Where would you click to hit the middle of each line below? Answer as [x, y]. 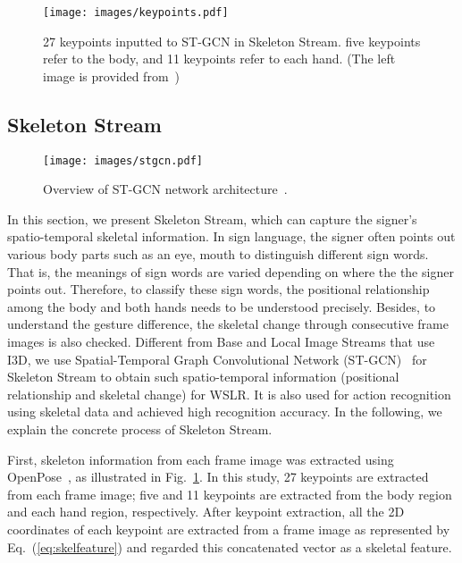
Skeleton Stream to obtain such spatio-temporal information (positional [203, 377]
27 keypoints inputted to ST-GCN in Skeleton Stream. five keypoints [232, 41]
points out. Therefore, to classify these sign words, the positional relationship [218, 289]
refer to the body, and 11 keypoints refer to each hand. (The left [219, 59]
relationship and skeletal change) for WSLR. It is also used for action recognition [229, 394]
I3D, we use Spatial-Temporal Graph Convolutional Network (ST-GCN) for [217, 359]
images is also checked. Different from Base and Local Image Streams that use [221, 342]
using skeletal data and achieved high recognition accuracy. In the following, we [225, 412]
